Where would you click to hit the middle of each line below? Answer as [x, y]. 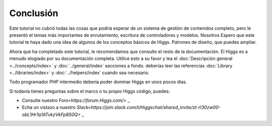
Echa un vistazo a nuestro [49, 107]
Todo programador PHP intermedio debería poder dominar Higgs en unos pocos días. [98, 82]
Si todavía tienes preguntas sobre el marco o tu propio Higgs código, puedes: [90, 91]
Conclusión [34, 13]
